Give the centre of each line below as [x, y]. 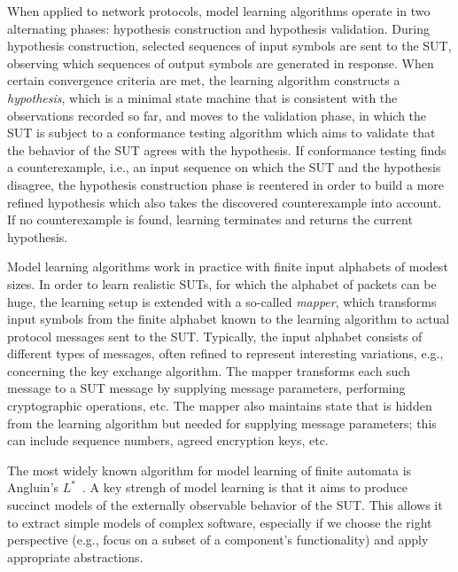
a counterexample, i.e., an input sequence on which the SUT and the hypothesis [224, 167]
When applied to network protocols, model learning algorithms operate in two [219, 11]
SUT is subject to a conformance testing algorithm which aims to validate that [221, 133]
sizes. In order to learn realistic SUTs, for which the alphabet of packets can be [222, 283]
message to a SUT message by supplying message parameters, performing [206, 388]
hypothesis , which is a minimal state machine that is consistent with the [202, 97]
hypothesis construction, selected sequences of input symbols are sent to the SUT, [229, 46]
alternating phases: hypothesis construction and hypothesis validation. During [218, 28]
